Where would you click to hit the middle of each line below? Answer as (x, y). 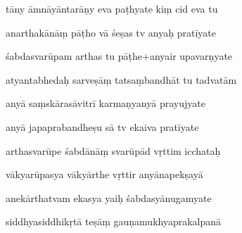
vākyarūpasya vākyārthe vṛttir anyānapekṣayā (104, 174)
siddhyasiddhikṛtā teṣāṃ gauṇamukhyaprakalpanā (114, 221)
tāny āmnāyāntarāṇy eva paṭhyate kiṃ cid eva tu (112, 8)
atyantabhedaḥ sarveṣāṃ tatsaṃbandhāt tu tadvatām (121, 79)
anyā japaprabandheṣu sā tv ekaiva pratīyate (102, 126)
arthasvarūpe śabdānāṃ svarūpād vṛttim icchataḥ (113, 150)
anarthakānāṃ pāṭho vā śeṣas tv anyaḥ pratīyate (111, 32)
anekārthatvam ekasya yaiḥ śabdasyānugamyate (109, 197)
